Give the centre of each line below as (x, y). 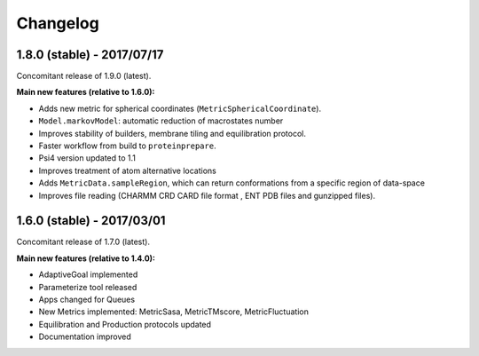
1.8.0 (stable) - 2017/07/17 (90, 55)
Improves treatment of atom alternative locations (127, 170)
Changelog (58, 23)
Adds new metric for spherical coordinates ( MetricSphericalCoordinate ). (180, 108)
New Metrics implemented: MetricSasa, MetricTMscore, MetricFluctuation (174, 312)
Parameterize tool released (88, 287)
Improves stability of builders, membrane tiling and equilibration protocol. (172, 133)
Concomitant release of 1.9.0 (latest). (84, 76)
